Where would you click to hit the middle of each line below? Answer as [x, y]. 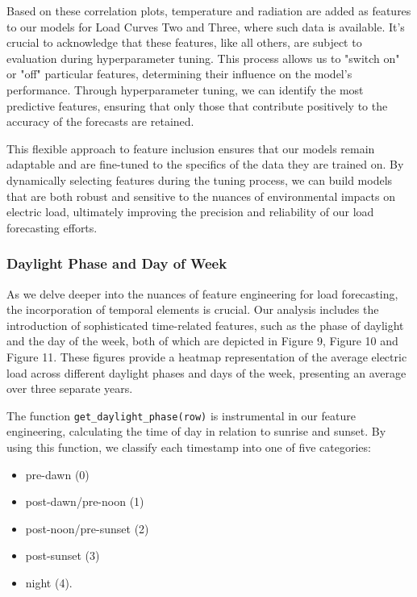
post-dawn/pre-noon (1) [85, 501]
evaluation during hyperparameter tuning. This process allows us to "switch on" [203, 58]
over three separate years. [70, 388]
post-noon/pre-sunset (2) [87, 528]
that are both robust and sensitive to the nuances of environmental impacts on [201, 196]
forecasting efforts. [52, 227]
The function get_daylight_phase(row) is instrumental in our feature [181, 415]
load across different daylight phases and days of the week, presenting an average [206, 372]
